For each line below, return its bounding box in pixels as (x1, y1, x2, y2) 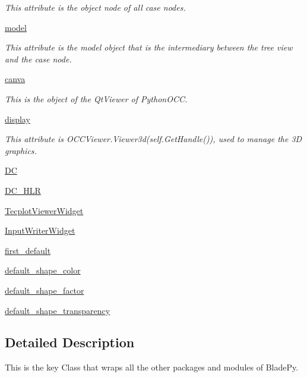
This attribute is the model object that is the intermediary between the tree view (5, 41, 293, 54)
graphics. (5, 144, 37, 156)
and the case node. (5, 52, 72, 65)
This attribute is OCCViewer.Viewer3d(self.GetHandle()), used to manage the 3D (5, 133, 302, 145)
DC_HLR (5, 184, 41, 196)
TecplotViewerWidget (5, 204, 84, 216)
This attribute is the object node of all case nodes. (5, 1, 186, 13)
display (5, 112, 30, 125)
